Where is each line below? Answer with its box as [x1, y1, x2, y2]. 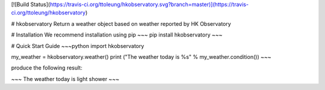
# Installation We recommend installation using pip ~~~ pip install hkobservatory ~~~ [11, 31, 223, 38]
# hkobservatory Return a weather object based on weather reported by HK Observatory [11, 20, 231, 27]
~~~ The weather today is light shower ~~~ [11, 75, 120, 82]
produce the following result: [11, 64, 82, 71]
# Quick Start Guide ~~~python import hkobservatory [11, 42, 144, 49]
